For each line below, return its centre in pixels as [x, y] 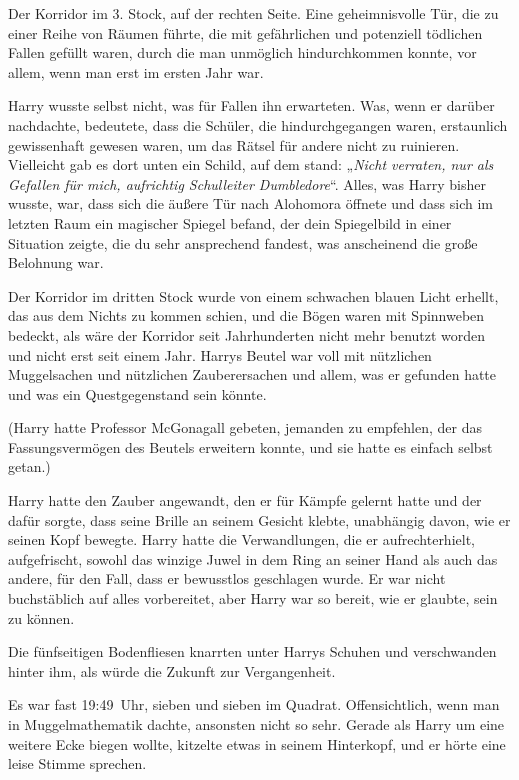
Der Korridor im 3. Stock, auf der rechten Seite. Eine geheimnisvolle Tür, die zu [253, 13]
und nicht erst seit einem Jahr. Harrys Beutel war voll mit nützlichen [220, 354]
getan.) [29, 466]
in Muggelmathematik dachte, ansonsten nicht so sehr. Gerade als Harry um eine [256, 724]
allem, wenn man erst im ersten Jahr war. [136, 71]
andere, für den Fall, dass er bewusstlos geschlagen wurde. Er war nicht [227, 578]
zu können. [41, 617]
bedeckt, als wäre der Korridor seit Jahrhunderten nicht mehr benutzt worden [247, 334]
